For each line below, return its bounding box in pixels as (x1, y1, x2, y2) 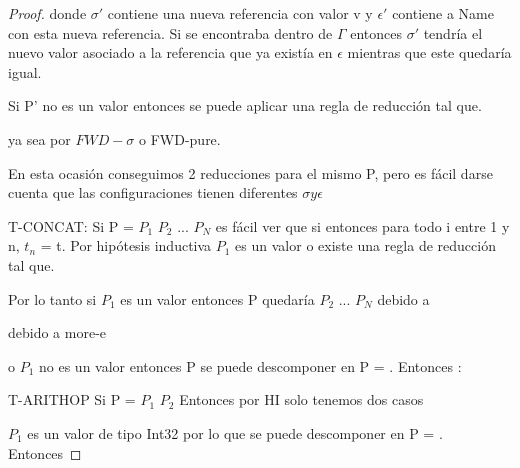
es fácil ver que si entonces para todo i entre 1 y (215, 215, 510, 236)
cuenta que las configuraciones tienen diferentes (8, 182, 298, 203)
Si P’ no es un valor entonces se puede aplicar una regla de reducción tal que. (8, 95, 482, 116)
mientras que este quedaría (347, 42, 512, 63)
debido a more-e (8, 322, 107, 343)
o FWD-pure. (139, 128, 221, 149)
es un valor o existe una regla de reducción (235, 235, 496, 256)
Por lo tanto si (8, 288, 97, 309)
